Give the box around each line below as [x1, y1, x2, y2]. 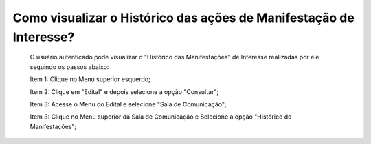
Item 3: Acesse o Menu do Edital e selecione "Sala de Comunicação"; [30, 100, 227, 109]
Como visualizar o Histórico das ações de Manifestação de [12, 10, 355, 25]
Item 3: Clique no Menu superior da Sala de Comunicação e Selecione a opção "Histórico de [30, 113, 292, 121]
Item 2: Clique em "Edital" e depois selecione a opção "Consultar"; [30, 87, 219, 96]
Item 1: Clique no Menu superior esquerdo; [30, 75, 150, 83]
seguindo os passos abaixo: [30, 62, 109, 71]
